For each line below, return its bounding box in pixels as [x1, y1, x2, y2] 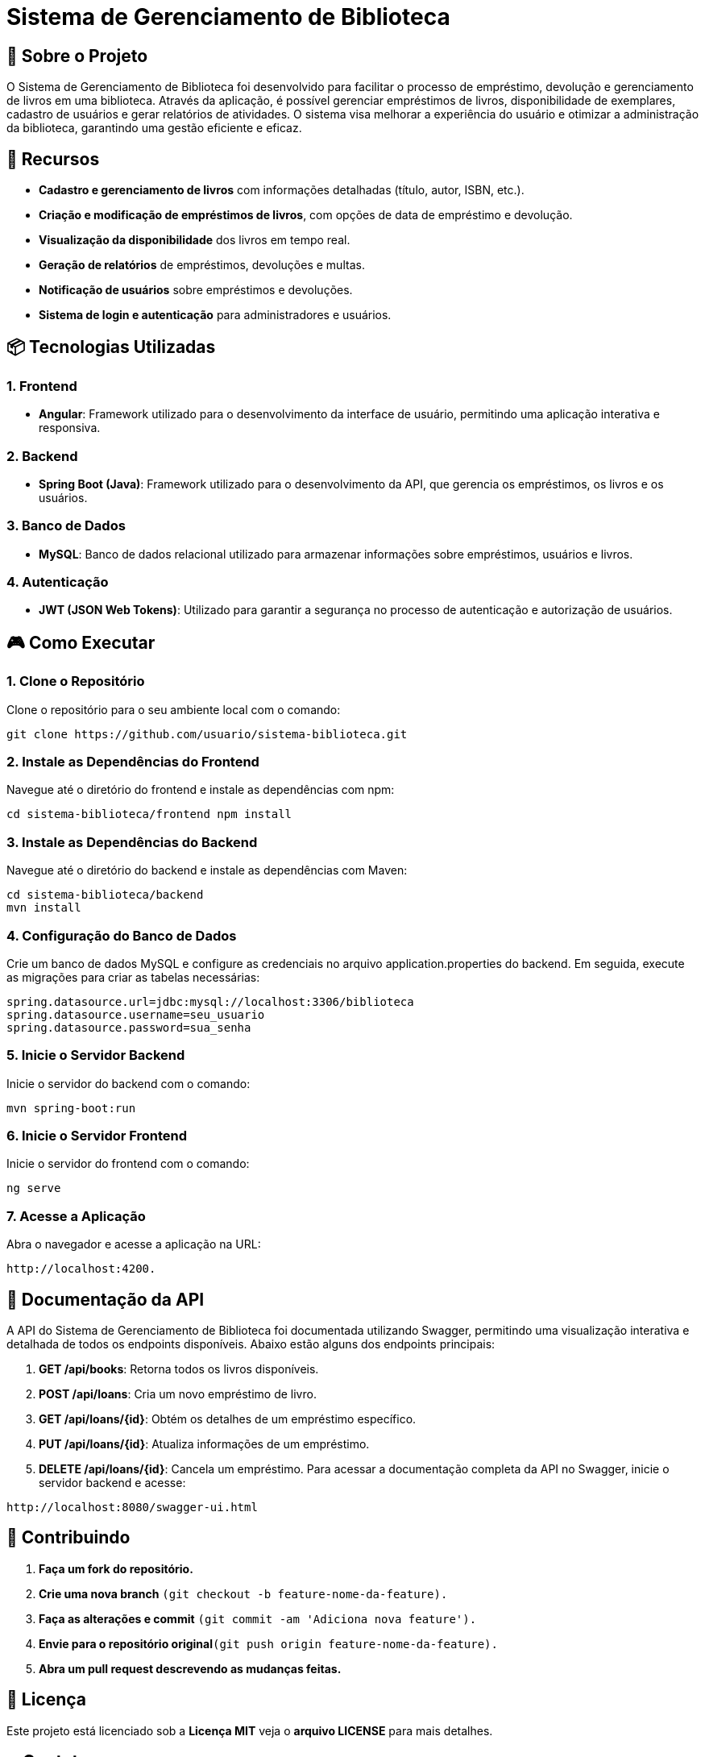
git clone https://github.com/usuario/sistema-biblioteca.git [6, 727, 408, 741]
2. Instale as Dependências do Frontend [6, 754, 259, 771]
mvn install [6, 901, 81, 915]
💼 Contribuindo [6, 1527, 131, 1548]
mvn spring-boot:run [6, 1101, 136, 1115]
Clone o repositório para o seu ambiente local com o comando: [6, 702, 341, 717]
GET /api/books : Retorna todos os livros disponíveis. [39, 1362, 319, 1377]
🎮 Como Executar [6, 632, 156, 653]
